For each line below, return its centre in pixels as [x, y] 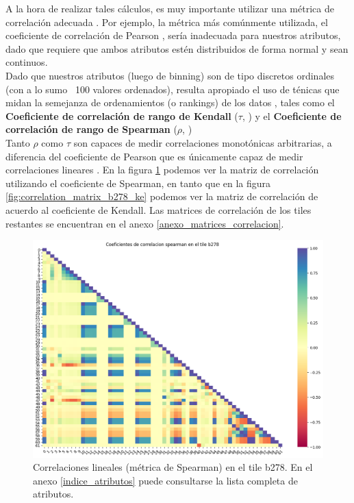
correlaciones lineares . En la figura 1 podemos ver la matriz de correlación [162, 170]
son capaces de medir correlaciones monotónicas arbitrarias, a [203, 142]
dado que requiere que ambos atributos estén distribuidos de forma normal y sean [177, 48]
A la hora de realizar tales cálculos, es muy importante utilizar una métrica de [170, 8]
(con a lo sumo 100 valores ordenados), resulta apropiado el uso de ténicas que [173, 89]
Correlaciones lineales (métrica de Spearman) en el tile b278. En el [173, 467]
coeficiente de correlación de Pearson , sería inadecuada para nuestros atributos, [173, 35]
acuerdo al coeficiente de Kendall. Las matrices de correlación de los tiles [159, 209]
